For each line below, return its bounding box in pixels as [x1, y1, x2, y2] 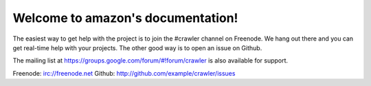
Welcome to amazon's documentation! [12, 10, 238, 25]
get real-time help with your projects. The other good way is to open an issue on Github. [12, 43, 262, 52]
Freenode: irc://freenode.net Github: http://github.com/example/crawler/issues [12, 69, 236, 77]
